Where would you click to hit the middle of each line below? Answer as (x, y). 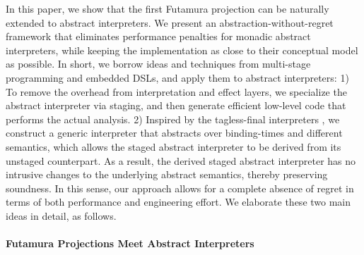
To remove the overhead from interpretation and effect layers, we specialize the (176, 91)
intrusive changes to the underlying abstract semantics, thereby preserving (167, 174)
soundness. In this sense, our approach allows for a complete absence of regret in (180, 188)
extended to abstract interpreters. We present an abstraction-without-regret (170, 22)
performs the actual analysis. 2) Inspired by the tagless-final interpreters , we (173, 119)
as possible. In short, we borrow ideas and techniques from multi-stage (158, 64)
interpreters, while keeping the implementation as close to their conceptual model (182, 50)
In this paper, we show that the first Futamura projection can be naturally (168, 8)
